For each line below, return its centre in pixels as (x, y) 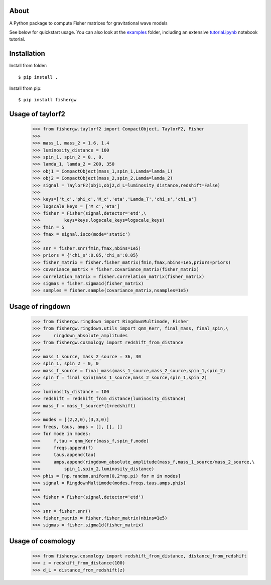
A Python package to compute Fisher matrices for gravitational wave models (88, 23)
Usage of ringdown (40, 306)
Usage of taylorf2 (37, 114)
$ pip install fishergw (47, 100)
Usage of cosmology (42, 541)
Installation (27, 53)
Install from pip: (26, 88)
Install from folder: (28, 66)
